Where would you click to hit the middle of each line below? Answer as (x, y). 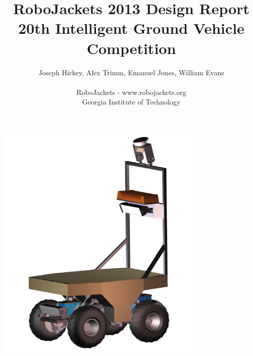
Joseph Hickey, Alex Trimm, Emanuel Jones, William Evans (131, 72)
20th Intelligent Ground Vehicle (131, 28)
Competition (131, 48)
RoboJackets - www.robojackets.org (131, 92)
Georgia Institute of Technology (131, 102)
